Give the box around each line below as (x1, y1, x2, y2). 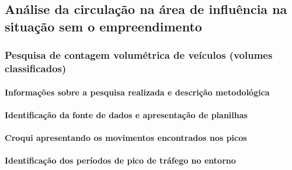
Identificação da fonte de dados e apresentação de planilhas (5, 108, 248, 121)
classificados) (5, 61, 67, 76)
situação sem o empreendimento (5, 17, 202, 35)
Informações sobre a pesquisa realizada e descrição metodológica (5, 86, 270, 98)
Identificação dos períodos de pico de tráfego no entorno (5, 154, 236, 167)
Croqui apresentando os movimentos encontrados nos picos (5, 131, 247, 143)
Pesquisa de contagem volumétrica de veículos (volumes (5, 48, 273, 62)
